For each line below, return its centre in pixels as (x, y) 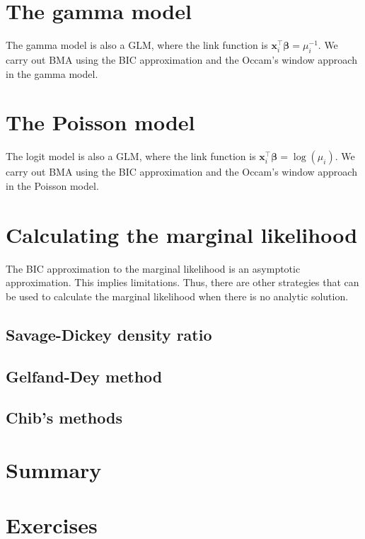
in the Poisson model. (52, 185)
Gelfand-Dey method (84, 376)
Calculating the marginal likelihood (182, 234)
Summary (54, 469)
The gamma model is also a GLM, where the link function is (137, 45)
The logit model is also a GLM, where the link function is (131, 156)
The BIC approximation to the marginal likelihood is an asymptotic (153, 268)
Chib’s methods (64, 418)
